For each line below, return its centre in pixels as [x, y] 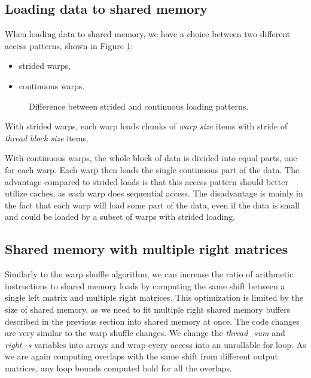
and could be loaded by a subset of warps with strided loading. [120, 217]
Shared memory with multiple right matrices [147, 249]
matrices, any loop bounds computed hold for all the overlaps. [118, 368]
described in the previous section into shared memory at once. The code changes [152, 321]
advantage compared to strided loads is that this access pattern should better [147, 181]
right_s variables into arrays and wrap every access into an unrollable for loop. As [155, 344]
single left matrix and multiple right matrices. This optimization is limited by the [154, 297]
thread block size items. [47, 137]
